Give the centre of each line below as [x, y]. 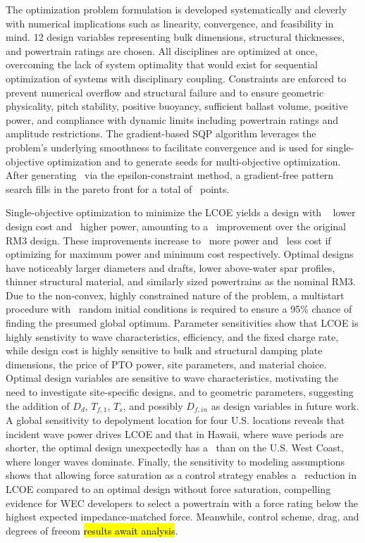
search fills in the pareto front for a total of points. [118, 188]
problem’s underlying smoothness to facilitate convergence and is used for [165, 147]
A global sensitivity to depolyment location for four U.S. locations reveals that [175, 420]
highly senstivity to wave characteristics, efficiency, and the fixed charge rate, [172, 336]
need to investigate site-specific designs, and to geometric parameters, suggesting [180, 392]
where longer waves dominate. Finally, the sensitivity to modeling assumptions [175, 461]
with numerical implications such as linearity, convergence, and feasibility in [170, 23]
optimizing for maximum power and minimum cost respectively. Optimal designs [180, 254]
